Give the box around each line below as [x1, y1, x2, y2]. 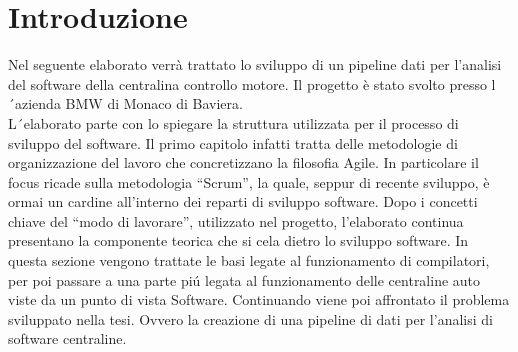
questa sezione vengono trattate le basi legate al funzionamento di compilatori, [8, 250, 490, 271]
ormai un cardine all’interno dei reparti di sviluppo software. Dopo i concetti [8, 191, 478, 212]
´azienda [8, 93, 61, 114]
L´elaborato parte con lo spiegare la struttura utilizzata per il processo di [8, 112, 459, 133]
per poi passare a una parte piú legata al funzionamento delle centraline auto [8, 269, 481, 290]
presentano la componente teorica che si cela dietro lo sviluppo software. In [8, 230, 469, 251]
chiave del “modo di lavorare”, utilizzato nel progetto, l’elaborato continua [8, 210, 464, 231]
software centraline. [8, 328, 127, 349]
